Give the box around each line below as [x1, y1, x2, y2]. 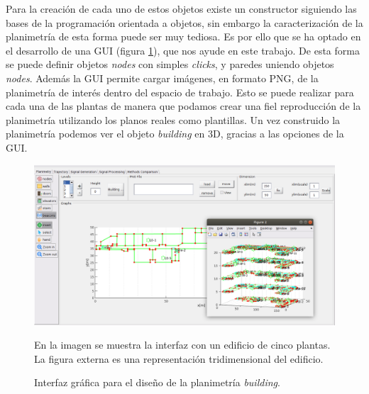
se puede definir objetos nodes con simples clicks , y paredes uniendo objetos [6, 57, 334, 72]
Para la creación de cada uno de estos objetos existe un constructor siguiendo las [6, 1, 357, 16]
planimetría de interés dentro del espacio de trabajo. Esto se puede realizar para [6, 84, 354, 99]
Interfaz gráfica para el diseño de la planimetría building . [34, 375, 280, 390]
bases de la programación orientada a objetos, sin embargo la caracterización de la [6, 15, 363, 30]
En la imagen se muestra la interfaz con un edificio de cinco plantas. [34, 337, 331, 352]
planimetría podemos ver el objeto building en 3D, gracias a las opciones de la [6, 126, 344, 141]
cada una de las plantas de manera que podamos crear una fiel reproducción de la [6, 98, 361, 113]
